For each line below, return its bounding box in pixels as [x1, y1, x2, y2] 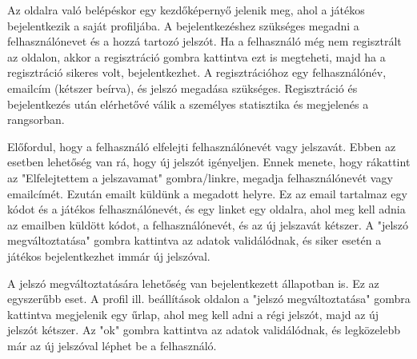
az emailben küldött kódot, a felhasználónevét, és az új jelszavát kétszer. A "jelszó [7, 216, 409, 233]
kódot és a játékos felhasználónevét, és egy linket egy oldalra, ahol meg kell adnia [7, 201, 406, 217]
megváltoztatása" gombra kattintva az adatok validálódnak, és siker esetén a [7, 232, 382, 249]
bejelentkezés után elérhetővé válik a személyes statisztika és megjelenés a [7, 95, 369, 112]
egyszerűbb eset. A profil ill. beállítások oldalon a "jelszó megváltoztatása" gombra [7, 290, 411, 307]
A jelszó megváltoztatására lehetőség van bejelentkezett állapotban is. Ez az [7, 274, 379, 291]
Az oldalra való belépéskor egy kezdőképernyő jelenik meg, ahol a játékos [7, 2, 365, 18]
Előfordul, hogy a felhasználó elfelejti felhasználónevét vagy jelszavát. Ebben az [7, 138, 396, 154]
